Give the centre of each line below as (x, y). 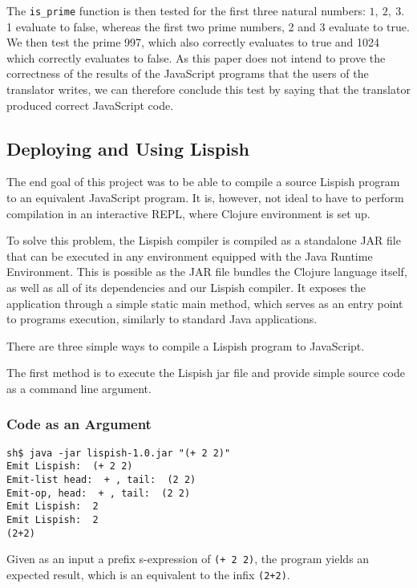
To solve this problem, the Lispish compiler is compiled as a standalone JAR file (204, 240)
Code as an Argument (79, 424)
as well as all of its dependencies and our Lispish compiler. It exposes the (186, 287)
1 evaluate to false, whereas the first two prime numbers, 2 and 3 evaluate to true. (208, 26)
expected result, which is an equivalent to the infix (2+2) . (148, 575)
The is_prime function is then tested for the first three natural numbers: (186, 10)
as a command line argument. (79, 388)
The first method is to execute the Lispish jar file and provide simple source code (206, 373)
